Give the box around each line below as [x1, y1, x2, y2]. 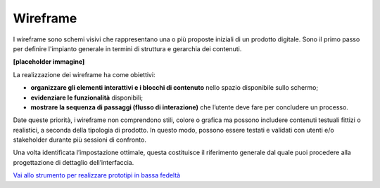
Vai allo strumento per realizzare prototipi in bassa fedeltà [13, 171, 181, 180]
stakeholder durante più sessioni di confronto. [13, 135, 147, 144]
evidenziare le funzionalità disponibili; [30, 93, 144, 102]
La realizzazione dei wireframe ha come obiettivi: [13, 70, 156, 79]
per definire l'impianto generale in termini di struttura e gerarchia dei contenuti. [13, 44, 242, 53]
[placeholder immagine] [13, 58, 85, 66]
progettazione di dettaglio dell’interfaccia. [13, 158, 134, 166]
